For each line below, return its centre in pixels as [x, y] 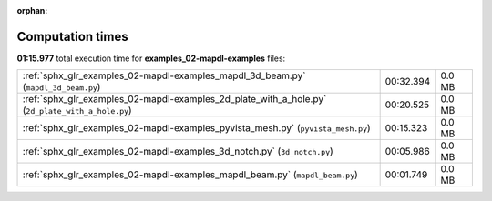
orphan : [32, 10]
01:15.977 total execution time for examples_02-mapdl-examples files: [151, 58]
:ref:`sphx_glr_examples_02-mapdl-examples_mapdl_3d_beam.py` [164, 75]
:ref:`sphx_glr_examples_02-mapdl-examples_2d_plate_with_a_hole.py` [174, 99]
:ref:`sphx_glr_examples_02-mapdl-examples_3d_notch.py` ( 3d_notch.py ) [178, 152]
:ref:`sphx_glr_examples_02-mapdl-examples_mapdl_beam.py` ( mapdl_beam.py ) [190, 175]
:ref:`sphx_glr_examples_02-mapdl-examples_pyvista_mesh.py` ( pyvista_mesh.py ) [196, 128]
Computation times [72, 36]
